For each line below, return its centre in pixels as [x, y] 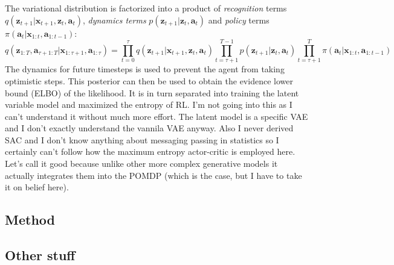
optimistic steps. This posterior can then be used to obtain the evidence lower [149, 80]
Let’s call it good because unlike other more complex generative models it [141, 164]
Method [30, 220]
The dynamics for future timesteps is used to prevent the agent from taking [145, 69]
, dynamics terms [114, 20]
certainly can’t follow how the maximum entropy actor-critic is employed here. [150, 151]
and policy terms [239, 20]
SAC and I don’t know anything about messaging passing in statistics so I [142, 139]
